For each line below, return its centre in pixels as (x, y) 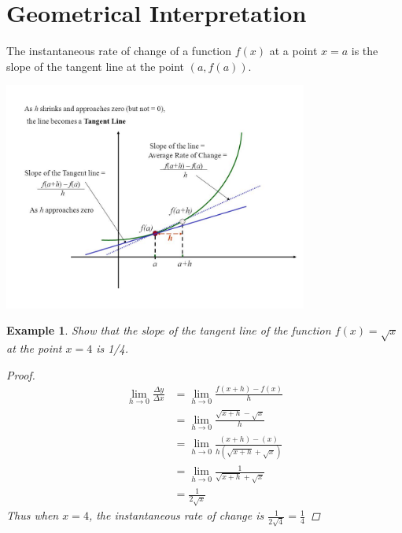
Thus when (33, 515)
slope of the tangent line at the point (96, 66)
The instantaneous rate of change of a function (119, 51)
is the (365, 51)
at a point (293, 51)
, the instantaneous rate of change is (176, 515)
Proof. (21, 374)
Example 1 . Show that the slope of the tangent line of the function (169, 330)
